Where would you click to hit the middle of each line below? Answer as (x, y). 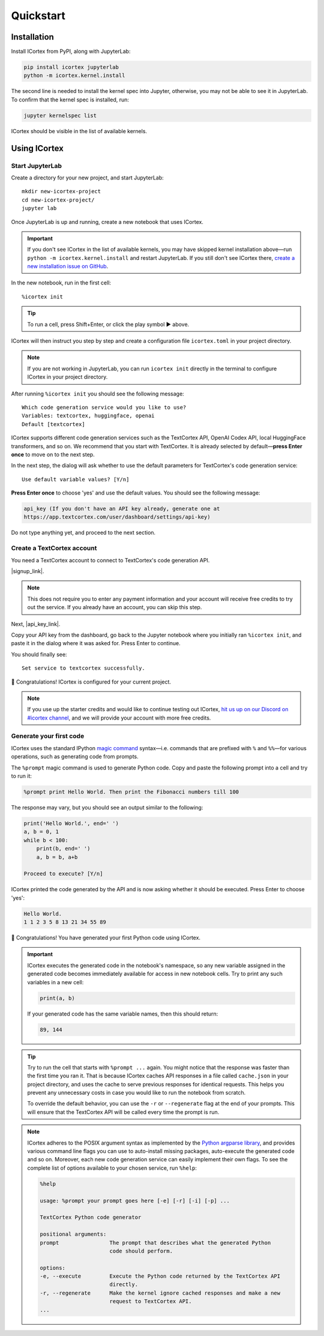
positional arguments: (73, 1234)
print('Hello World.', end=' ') (71, 823)
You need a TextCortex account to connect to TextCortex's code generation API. (110, 560)
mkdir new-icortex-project (61, 191)
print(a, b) (57, 998)
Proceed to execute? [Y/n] (63, 874)
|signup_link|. (28, 571)
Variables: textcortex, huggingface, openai (88, 416)
